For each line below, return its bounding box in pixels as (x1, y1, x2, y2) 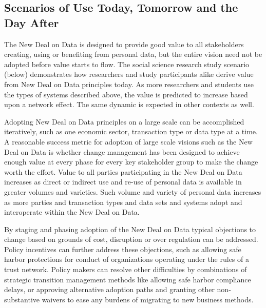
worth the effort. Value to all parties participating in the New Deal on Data (4, 166, 242, 177)
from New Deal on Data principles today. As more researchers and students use (4, 78, 254, 89)
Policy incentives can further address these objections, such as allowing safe (4, 243, 241, 254)
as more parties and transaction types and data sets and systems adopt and (4, 196, 242, 207)
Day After (4, 14, 59, 30)
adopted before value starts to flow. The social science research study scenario (4, 58, 250, 69)
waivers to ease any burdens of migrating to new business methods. (42, 294, 254, 304)
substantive (4, 294, 40, 304)
